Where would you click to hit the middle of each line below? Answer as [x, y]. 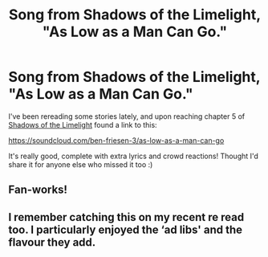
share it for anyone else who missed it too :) [81, 164]
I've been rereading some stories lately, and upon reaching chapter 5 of [127, 116]
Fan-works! [38, 190]
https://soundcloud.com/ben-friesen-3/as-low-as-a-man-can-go [116, 140]
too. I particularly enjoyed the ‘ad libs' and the [126, 229]
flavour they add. [52, 242]
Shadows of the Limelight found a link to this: [83, 124]
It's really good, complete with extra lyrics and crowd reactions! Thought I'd [134, 156]
